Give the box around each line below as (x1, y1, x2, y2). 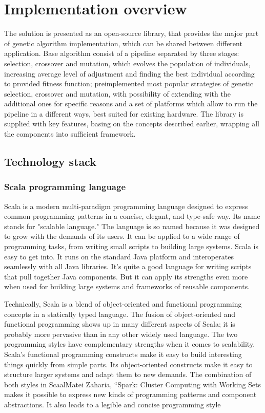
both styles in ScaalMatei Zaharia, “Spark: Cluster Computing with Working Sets (4, 379, 261, 389)
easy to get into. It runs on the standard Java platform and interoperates (4, 251, 234, 261)
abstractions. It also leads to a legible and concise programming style (4, 399, 221, 409)
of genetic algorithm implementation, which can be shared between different (4, 37, 242, 48)
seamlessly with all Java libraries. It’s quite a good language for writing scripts (4, 261, 252, 272)
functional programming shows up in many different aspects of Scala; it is (4, 318, 235, 329)
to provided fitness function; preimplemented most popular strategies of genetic (4, 78, 253, 89)
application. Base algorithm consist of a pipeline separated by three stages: (4, 48, 239, 59)
